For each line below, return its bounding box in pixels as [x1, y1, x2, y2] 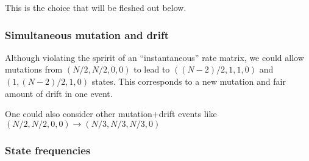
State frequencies [5, 142, 91, 157]
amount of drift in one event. [5, 87, 113, 99]
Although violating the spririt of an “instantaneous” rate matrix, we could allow [5, 51, 304, 63]
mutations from [5, 63, 63, 76]
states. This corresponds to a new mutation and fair [91, 75, 286, 87]
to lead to [133, 63, 170, 76]
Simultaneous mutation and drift [5, 27, 169, 42]
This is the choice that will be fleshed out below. [5, 1, 186, 13]
